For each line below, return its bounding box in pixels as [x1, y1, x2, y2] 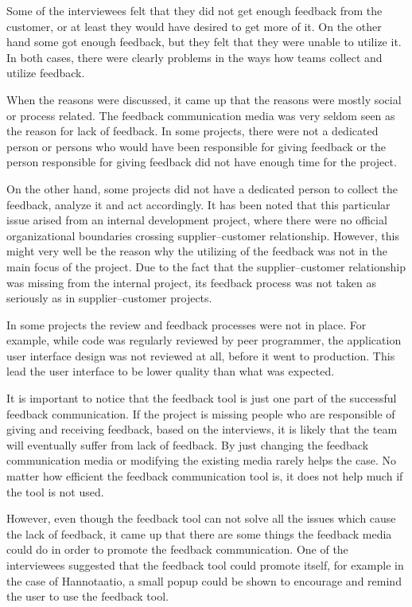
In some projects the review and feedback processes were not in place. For [6, 316, 367, 333]
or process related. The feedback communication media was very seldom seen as [6, 107, 395, 123]
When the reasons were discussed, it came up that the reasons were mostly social [6, 91, 402, 107]
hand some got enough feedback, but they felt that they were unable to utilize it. [6, 33, 402, 50]
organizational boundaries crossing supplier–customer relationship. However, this [6, 227, 399, 243]
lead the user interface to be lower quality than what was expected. [6, 363, 335, 379]
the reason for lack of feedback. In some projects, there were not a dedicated [6, 123, 379, 139]
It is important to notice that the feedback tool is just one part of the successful [6, 390, 397, 407]
